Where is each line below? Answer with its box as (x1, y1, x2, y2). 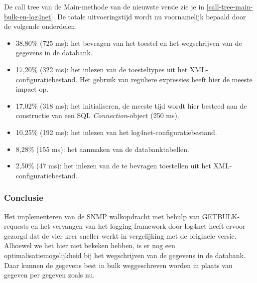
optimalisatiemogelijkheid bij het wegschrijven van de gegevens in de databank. (4, 250, 246, 260)
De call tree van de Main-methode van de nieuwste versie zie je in (4, 1, 205, 11)
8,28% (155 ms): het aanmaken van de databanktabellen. (15, 143, 189, 154)
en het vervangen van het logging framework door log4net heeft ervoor (31, 221, 246, 231)
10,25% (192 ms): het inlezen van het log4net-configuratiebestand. (15, 127, 217, 137)
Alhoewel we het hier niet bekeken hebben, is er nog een (4, 240, 175, 251)
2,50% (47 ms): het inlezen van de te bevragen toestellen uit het (15, 160, 211, 171)
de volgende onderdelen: (4, 21, 77, 31)
